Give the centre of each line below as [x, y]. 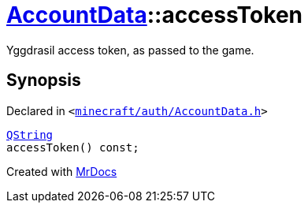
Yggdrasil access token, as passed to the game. [130, 50]
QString [30, 134]
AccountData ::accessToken [154, 15]
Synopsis [44, 80]
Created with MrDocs [62, 171]
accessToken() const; [73, 147]
